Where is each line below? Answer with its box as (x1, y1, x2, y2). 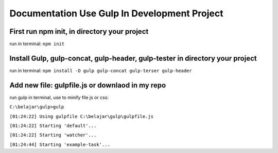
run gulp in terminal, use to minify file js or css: (9, 94, 109, 100)
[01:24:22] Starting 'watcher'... (9, 132, 97, 138)
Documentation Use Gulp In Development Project (9, 8, 223, 19)
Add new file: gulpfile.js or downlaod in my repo (9, 81, 166, 90)
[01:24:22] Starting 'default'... (9, 123, 97, 129)
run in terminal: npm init (9, 41, 65, 47)
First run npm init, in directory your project (9, 27, 149, 36)
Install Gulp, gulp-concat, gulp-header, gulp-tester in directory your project (9, 54, 257, 62)
